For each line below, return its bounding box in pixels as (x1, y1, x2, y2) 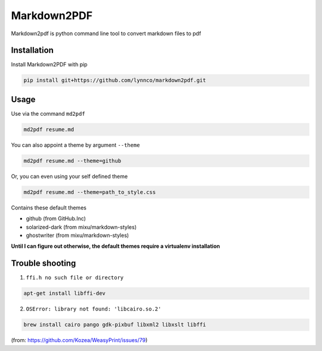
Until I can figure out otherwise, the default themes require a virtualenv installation (11, 242, 220, 250)
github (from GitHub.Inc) (26, 215, 86, 222)
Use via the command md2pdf (11, 110, 86, 117)
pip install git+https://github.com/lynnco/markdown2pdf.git (23, 77, 206, 84)
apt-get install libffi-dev (23, 290, 106, 297)
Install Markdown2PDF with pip (11, 61, 88, 68)
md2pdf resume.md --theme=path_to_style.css (23, 189, 156, 195)
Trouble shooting (11, 258, 76, 269)
